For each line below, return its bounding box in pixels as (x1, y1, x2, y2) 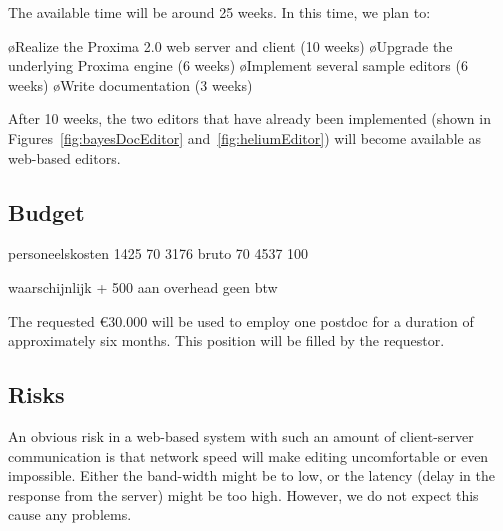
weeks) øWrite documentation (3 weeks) (8, 74, 253, 95)
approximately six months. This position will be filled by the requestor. (8, 330, 445, 351)
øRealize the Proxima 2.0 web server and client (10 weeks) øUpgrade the (8, 35, 453, 56)
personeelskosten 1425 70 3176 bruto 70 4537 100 (8, 243, 309, 264)
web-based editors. (8, 147, 121, 168)
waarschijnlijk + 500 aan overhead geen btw (8, 276, 278, 297)
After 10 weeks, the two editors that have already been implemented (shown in (8, 108, 491, 129)
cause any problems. (8, 504, 132, 525)
